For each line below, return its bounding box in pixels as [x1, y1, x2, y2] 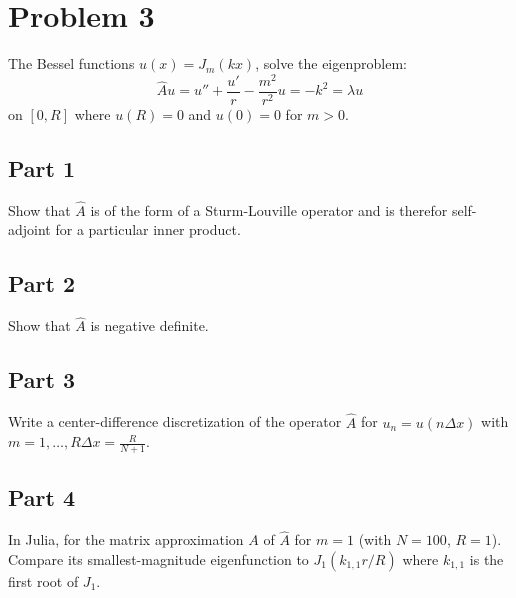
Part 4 [8, 482, 76, 513]
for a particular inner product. [55, 219, 241, 240]
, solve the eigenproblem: [255, 53, 407, 74]
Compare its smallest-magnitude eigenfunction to [8, 548, 309, 569]
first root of [8, 570, 79, 591]
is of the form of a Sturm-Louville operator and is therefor [90, 199, 448, 220]
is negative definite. [90, 315, 209, 336]
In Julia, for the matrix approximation [8, 529, 244, 550]
